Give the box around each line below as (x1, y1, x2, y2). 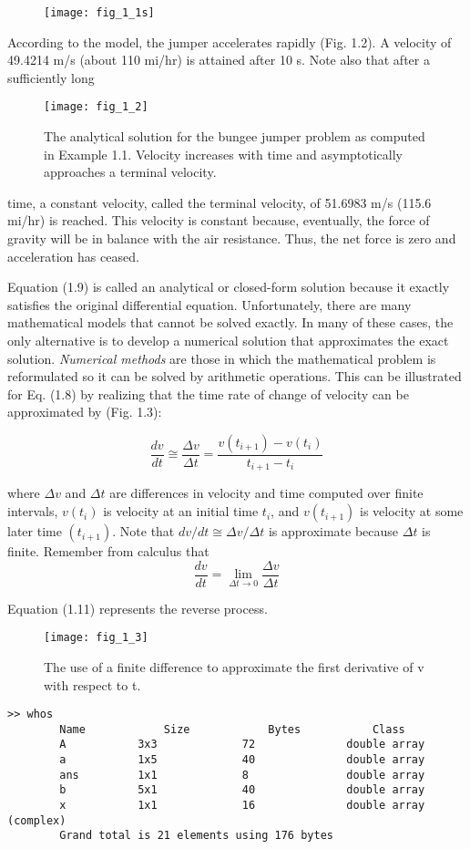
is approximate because (268, 522, 399, 541)
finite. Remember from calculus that (7, 542, 209, 561)
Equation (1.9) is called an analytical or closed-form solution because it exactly (7, 277, 450, 296)
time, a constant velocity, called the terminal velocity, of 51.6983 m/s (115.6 (7, 192, 432, 212)
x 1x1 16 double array (59, 799, 425, 813)
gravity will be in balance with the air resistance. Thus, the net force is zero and (7, 229, 456, 248)
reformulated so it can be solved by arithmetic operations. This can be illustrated (7, 367, 462, 386)
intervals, (7, 502, 58, 521)
